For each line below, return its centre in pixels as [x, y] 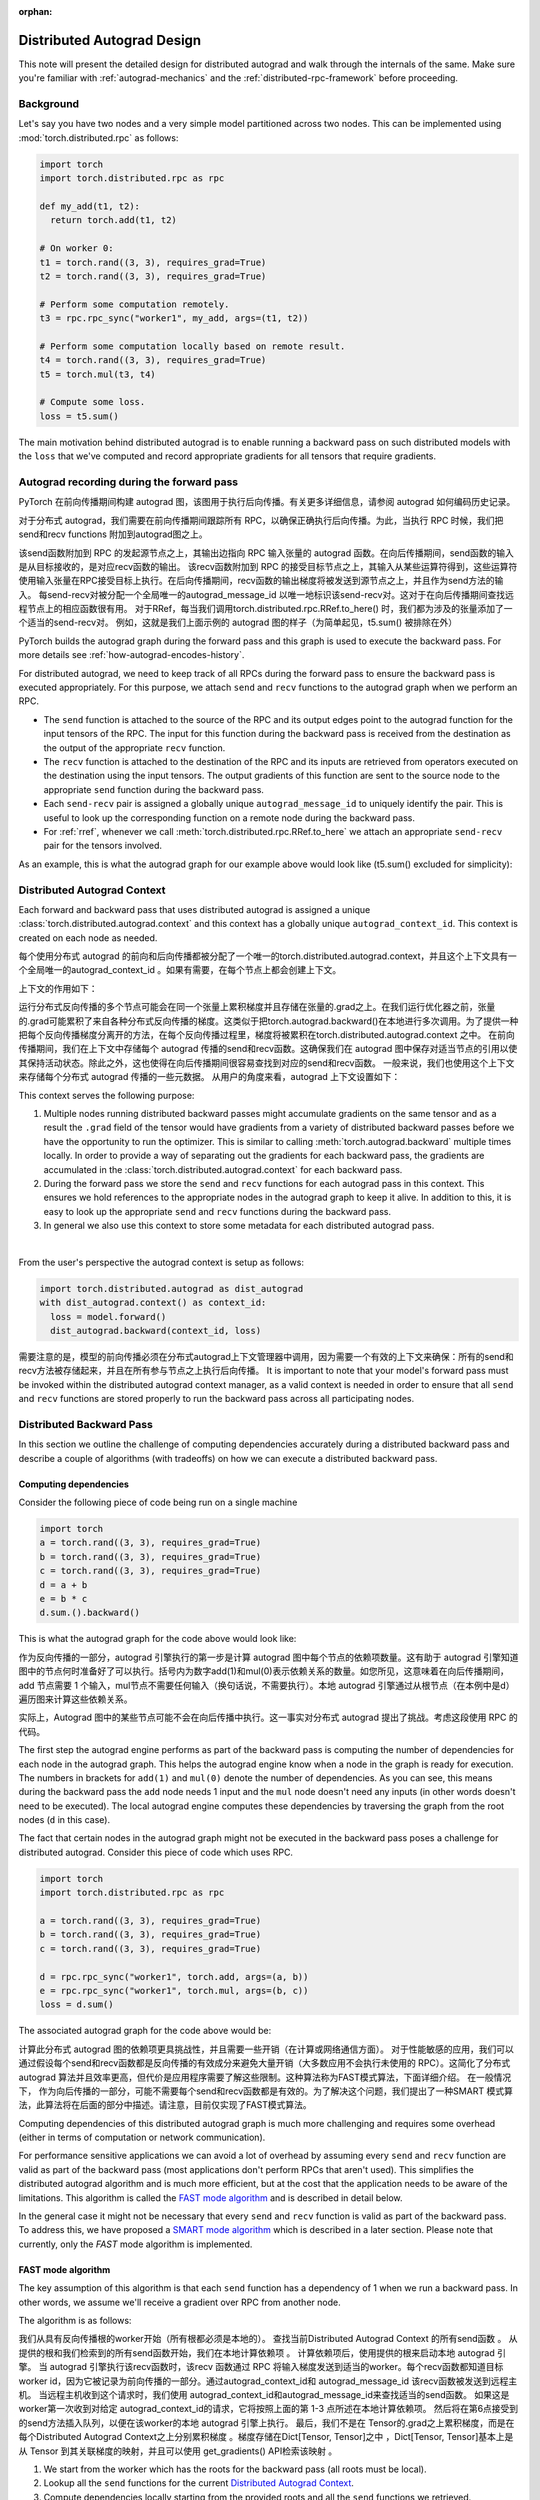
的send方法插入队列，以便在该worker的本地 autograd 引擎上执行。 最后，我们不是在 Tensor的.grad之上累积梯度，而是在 [266, 2422]
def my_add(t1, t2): [89, 206]
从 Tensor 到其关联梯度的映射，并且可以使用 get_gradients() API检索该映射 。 [178, 2451]
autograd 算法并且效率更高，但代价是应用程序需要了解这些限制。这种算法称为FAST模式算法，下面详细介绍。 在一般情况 [265, 2077]
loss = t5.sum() [79, 416]
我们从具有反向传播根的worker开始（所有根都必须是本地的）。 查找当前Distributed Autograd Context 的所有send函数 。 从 [268, 2339]
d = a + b [63, 1584]
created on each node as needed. [88, 937]
